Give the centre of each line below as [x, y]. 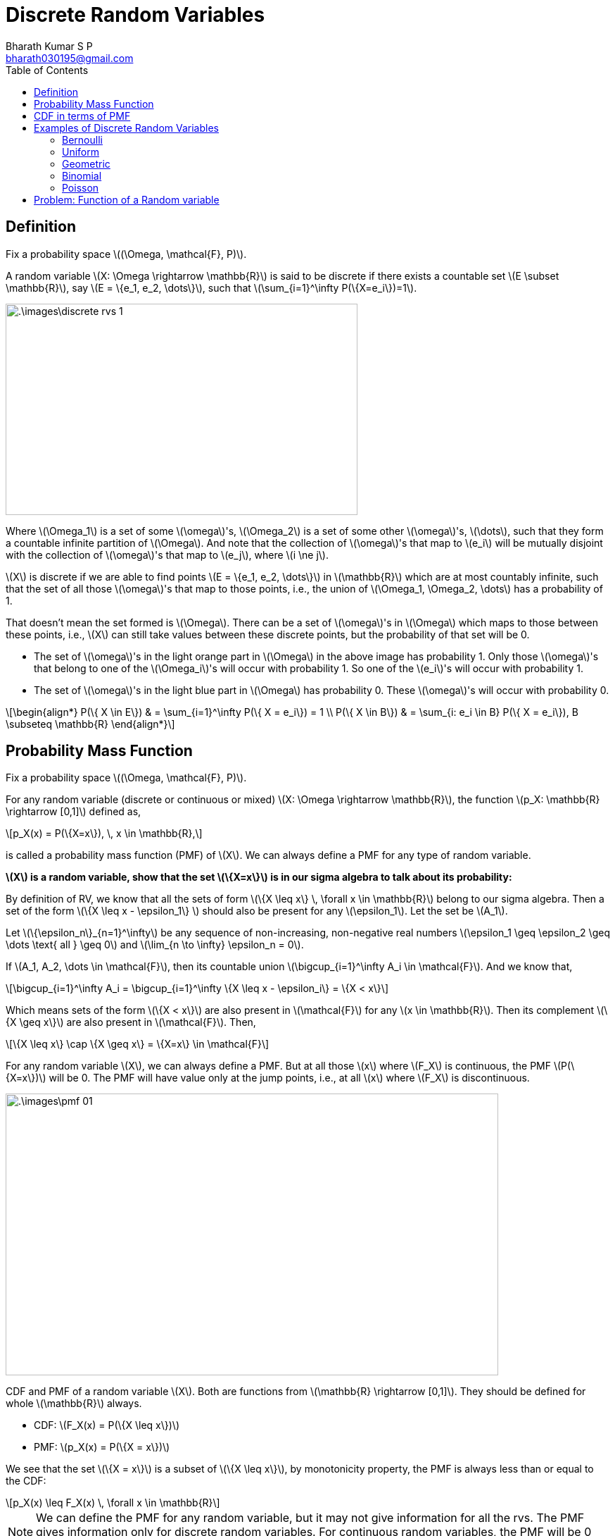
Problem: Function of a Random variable [127, 199]
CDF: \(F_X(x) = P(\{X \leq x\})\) [107, 1425]
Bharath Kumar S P [49, 46]
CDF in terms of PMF [82, 116]
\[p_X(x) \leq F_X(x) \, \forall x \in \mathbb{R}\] [113, 1503]
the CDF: [26, 1481]
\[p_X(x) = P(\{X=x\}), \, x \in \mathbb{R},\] [104, 834]
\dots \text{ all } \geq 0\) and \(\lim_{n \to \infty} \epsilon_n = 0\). [155, 945]
